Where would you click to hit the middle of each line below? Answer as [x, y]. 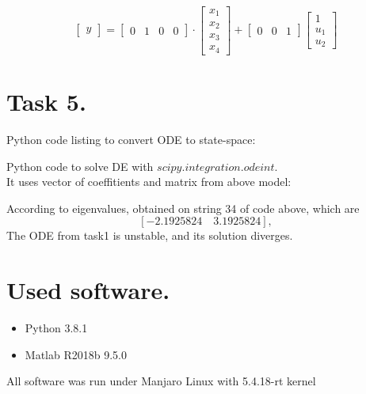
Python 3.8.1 [56, 328]
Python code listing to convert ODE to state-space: [131, 140]
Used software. [88, 290]
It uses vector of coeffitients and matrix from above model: [149, 182]
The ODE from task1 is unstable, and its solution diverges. [150, 235]
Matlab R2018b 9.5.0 [76, 354]
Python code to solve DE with [80, 166]
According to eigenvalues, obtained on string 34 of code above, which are [183, 208]
